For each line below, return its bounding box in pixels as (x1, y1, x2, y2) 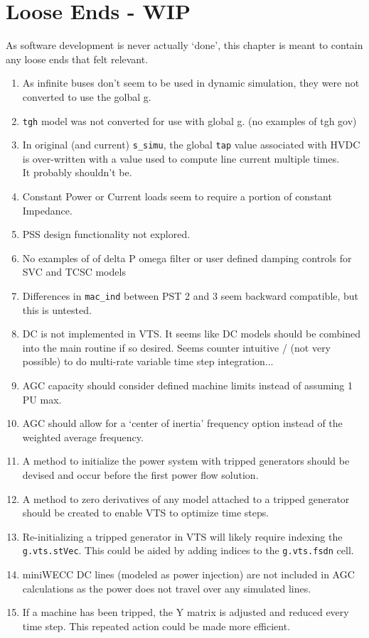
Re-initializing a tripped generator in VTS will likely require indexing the (22, 529, 343, 544)
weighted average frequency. (22, 429, 144, 444)
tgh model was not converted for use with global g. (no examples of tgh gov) (22, 113, 357, 128)
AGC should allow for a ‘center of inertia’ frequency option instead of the (22, 416, 343, 431)
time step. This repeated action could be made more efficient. (22, 618, 291, 633)
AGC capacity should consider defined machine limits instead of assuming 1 (22, 378, 353, 392)
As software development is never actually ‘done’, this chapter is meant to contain (6, 38, 363, 53)
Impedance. (22, 202, 73, 217)
